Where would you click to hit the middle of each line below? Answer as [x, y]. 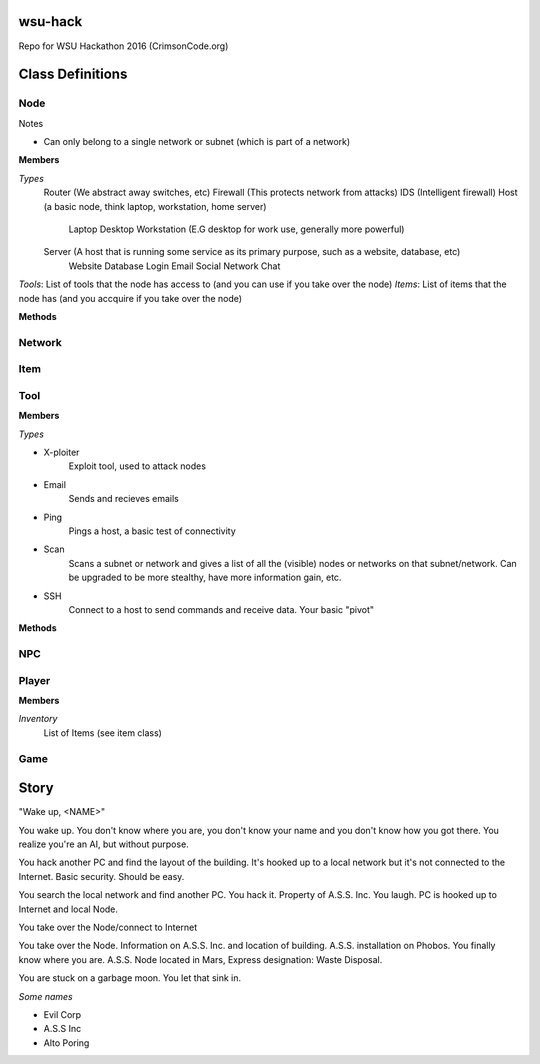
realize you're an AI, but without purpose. [103, 844]
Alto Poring [66, 1042]
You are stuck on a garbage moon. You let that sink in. [130, 978]
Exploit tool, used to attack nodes [137, 466]
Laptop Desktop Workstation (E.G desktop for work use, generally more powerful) [236, 229]
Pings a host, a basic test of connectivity [152, 531]
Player [34, 680]
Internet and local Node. [68, 909]
